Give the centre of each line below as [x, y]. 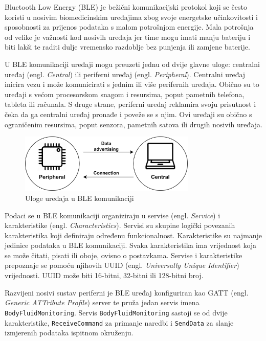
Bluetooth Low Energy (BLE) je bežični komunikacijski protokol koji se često [126, 7]
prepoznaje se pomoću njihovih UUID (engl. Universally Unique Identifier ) [122, 265]
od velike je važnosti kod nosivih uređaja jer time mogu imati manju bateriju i [128, 37]
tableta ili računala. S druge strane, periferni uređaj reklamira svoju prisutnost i [130, 104]
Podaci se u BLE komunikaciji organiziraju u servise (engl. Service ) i [113, 215]
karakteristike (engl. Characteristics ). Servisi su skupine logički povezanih [120, 225]
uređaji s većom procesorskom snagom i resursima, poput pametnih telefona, [125, 94]
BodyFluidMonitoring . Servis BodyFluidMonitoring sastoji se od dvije [116, 312]
